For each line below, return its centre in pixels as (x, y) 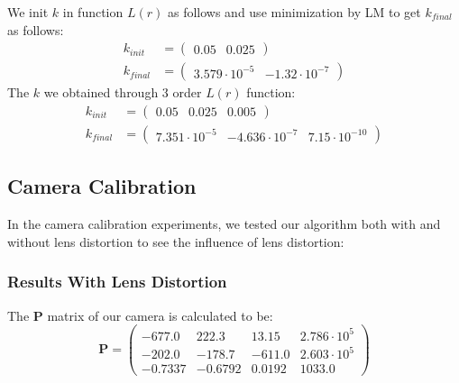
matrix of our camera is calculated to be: (160, 315)
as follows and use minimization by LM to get (294, 12)
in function (93, 12)
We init (28, 12)
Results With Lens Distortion (117, 282)
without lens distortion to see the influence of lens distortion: (176, 241)
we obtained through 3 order (123, 92)
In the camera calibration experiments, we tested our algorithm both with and (224, 224)
